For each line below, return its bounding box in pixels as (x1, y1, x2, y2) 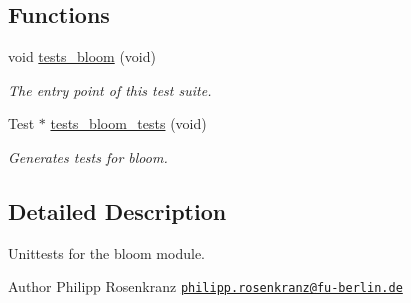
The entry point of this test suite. (8, 79, 212, 100)
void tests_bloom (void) (8, 46, 156, 67)
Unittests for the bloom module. (8, 242, 205, 263)
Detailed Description (8, 195, 227, 226)
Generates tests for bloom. (8, 146, 168, 167)
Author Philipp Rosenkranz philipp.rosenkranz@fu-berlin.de (8, 276, 403, 297)
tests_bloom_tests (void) (50, 113, 207, 134)
